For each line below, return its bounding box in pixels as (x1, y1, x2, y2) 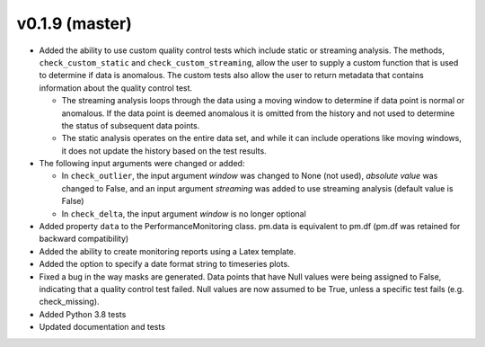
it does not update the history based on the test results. (61, 145, 267, 156)
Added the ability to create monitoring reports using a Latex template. (39, 245, 296, 256)
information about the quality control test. (39, 82, 193, 93)
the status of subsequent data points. (61, 120, 200, 130)
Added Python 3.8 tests (39, 308, 127, 319)
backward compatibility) (39, 234, 129, 245)
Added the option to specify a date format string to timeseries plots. (39, 259, 291, 270)
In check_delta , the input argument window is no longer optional (61, 208, 307, 219)
